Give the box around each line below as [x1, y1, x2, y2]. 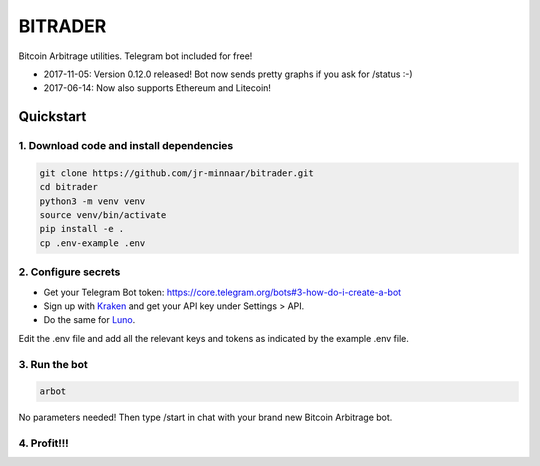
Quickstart [18, 108, 87, 125]
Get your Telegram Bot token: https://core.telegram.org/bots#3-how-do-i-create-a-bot [43, 286, 402, 298]
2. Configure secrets [18, 265, 121, 279]
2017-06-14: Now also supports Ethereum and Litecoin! [43, 82, 272, 94]
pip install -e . [39, 223, 125, 235]
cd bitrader [39, 181, 99, 193]
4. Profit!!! [18, 436, 69, 450]
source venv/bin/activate [39, 210, 167, 221]
